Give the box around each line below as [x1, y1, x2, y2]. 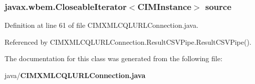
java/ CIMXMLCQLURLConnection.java [5, 70, 146, 80]
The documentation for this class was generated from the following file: [5, 53, 222, 64]
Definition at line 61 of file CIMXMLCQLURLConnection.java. [5, 20, 198, 30]
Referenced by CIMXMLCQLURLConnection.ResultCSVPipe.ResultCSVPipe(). [5, 36, 251, 47]
